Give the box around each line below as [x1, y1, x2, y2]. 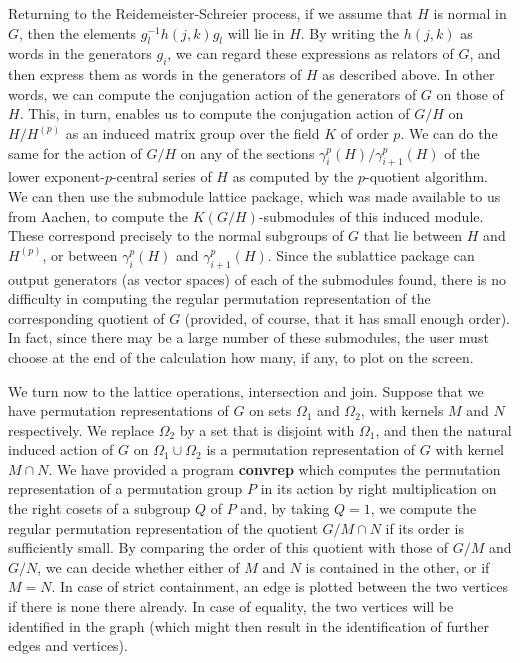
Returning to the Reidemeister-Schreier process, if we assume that [8, 3, 413, 23]
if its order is [385, 517, 465, 538]
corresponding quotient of [8, 307, 165, 328]
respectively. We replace [8, 419, 154, 440]
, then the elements [19, 22, 137, 43]
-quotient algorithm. [365, 166, 488, 187]
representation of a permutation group [8, 478, 243, 499]
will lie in [227, 22, 285, 43]
